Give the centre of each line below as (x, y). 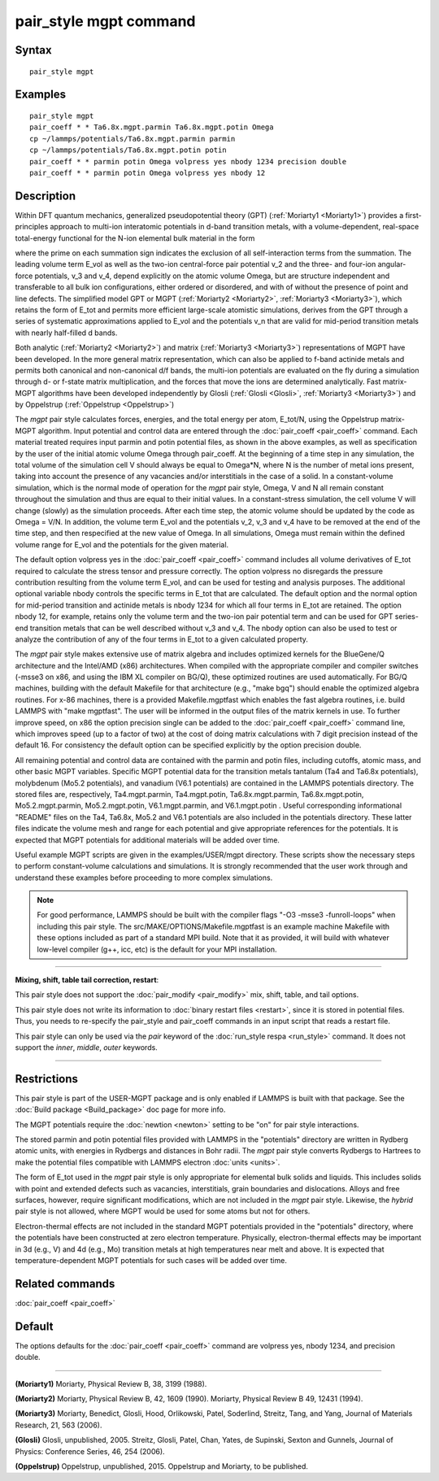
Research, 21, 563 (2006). (59, 1425)
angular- (392, 264)
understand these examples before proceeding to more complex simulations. (144, 878)
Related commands (65, 1284)
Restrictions (47, 1079)
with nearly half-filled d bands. (66, 333)
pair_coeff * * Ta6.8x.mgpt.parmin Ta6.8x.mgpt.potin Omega (152, 127)
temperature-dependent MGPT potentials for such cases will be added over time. (151, 1260)
